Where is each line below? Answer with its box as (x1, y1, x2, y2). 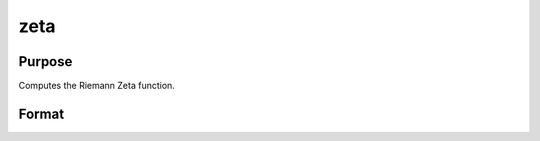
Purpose (18, 53, 73, 70)
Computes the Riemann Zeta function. (18, 80, 175, 92)
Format (18, 105, 65, 122)
